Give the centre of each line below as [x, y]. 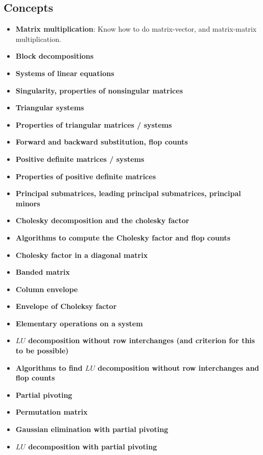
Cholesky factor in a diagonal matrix [82, 255]
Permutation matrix [52, 412]
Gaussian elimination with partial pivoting [92, 429]
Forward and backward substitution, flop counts [102, 142]
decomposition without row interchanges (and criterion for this [142, 340]
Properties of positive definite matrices [86, 176]
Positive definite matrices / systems [80, 159]
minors [28, 203]
